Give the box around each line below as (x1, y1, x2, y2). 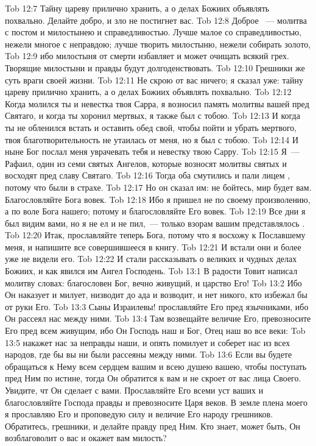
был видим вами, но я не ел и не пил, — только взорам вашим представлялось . (5, 216, 305, 229)
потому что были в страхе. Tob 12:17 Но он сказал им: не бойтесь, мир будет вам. (5, 180, 312, 193)
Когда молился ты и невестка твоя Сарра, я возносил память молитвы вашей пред (5, 97, 309, 110)
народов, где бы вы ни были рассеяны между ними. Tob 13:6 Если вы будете (5, 348, 292, 361)
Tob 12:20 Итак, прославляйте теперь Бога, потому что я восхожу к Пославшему (5, 228, 306, 241)
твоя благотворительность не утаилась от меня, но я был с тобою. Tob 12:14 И (5, 133, 299, 146)
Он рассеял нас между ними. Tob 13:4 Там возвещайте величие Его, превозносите (5, 312, 311, 325)
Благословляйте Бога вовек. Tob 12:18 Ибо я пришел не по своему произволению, (5, 193, 311, 205)
